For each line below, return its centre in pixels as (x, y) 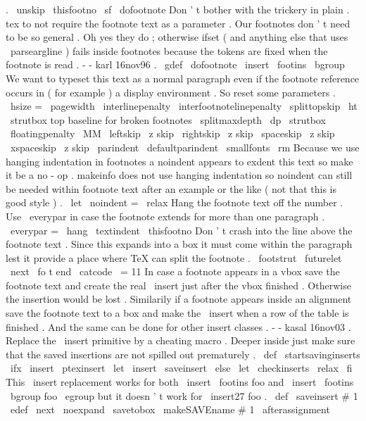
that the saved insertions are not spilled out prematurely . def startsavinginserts (183, 354)
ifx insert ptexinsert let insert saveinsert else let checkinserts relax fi (181, 368)
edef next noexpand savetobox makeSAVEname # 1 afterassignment (170, 409)
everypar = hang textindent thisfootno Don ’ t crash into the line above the (181, 230)
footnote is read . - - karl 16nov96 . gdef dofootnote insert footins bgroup (175, 64)
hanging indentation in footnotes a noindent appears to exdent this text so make (179, 161)
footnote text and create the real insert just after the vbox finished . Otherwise (178, 285)
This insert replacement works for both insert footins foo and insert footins (180, 382)
